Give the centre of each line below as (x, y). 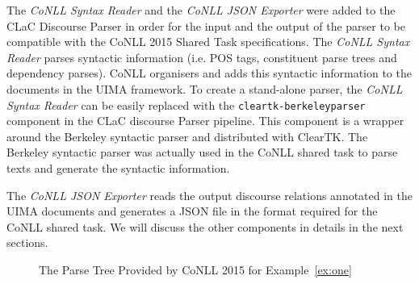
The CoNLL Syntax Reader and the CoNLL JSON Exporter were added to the (201, 10)
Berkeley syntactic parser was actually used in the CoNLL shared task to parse (202, 152)
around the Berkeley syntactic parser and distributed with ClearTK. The (187, 136)
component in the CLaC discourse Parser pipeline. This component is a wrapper (205, 121)
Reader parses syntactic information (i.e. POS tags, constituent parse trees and (202, 57)
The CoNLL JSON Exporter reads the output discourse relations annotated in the (210, 195)
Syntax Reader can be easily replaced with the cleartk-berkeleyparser (186, 104)
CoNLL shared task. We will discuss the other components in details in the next (205, 226)
